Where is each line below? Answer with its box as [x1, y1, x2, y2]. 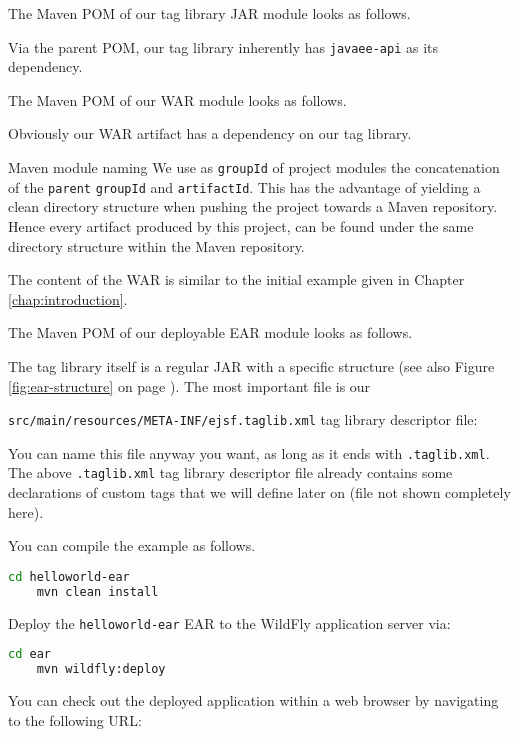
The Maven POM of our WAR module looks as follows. [8, 89, 347, 110]
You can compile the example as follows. [8, 535, 256, 556]
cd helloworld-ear [8, 569, 130, 584]
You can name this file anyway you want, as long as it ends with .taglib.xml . [8, 442, 490, 463]
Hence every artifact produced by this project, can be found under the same [8, 215, 474, 236]
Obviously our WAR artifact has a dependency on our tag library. [8, 123, 412, 144]
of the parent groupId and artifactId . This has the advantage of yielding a [8, 176, 481, 197]
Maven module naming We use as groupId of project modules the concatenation [8, 157, 500, 178]
